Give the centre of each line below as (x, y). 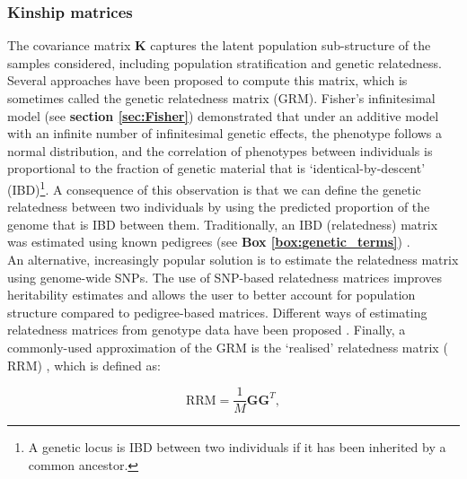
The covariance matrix (69, 45)
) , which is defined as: (99, 365)
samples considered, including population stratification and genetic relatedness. (225, 62)
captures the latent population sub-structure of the (291, 45)
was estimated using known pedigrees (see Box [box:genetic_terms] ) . (209, 242)
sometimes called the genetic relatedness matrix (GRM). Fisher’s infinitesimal (221, 98)
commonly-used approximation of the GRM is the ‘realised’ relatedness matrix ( (228, 347)
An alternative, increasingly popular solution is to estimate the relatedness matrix (233, 259)
